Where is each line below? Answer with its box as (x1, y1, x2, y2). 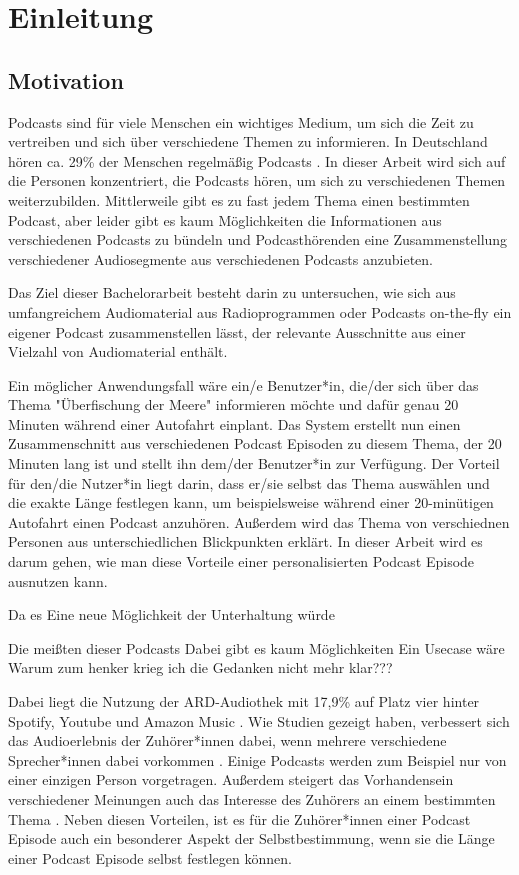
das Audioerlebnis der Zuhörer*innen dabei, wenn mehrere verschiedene (8, 730, 447, 751)
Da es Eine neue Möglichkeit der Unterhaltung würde (8, 604, 335, 625)
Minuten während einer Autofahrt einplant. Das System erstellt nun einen (8, 413, 461, 434)
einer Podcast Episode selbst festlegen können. (8, 847, 292, 868)
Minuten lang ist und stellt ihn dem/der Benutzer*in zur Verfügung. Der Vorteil (8, 453, 500, 474)
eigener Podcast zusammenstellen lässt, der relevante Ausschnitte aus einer (8, 321, 466, 342)
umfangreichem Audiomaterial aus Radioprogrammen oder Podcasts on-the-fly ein (8, 301, 512, 322)
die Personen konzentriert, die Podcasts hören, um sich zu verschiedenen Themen (8, 170, 506, 191)
